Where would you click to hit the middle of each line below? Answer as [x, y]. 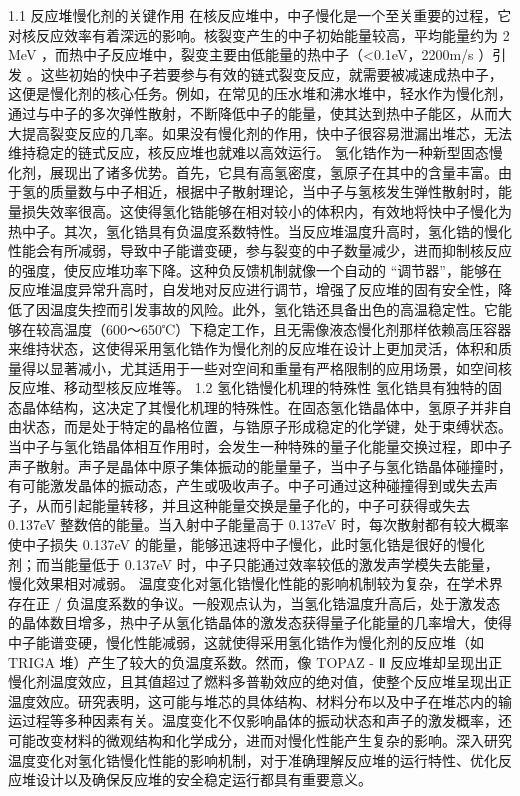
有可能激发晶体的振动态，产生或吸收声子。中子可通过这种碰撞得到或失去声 [253, 485]
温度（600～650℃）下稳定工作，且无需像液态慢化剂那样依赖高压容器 [287, 328]
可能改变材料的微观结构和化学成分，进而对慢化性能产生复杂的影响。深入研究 [260, 739]
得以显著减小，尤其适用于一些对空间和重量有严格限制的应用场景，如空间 [259, 367]
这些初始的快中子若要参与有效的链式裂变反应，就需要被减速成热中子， [271, 73]
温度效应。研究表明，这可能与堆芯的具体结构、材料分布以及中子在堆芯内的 [253, 700]
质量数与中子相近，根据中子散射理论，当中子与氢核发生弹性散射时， [273, 191]
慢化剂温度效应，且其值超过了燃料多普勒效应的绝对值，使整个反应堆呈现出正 [260, 681]
